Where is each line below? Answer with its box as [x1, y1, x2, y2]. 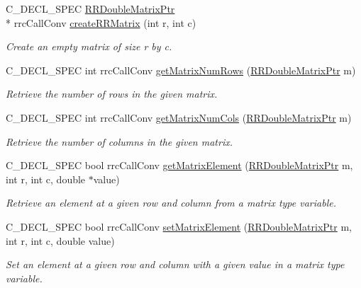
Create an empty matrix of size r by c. [6, 39, 172, 54]
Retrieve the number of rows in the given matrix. [6, 86, 218, 101]
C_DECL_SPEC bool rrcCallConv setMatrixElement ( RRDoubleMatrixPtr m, [6, 219, 352, 234]
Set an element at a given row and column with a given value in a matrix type [6, 257, 345, 272]
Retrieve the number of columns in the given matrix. [6, 134, 233, 149]
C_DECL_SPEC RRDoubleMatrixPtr [6, 1, 175, 16]
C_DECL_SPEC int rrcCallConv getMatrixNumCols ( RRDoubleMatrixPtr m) [6, 110, 352, 125]
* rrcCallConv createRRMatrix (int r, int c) [6, 15, 196, 30]
